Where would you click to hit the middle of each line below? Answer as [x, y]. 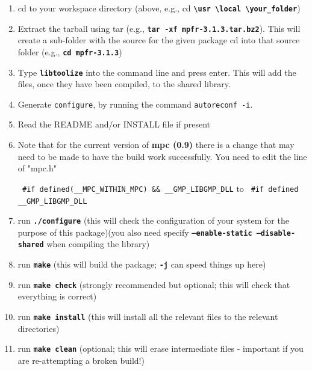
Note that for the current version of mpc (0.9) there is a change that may [156, 145]
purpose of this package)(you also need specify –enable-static [135, 232]
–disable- [276, 233]
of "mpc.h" [37, 168]
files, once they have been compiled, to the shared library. [124, 84]
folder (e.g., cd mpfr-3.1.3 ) [70, 51]
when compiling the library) [98, 244]
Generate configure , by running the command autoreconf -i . [135, 104]
